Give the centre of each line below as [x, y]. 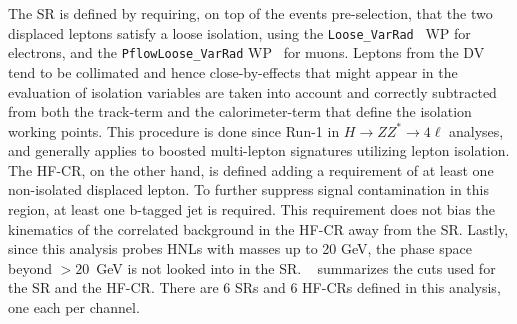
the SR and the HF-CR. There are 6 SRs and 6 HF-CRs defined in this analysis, [254, 287]
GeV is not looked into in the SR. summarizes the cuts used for [296, 267]
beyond [30, 267]
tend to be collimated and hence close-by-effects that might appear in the [233, 71]
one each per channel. [74, 307]
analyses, [476, 130]
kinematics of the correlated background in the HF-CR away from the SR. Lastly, [258, 228]
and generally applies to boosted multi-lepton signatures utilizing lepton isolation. [259, 150]
